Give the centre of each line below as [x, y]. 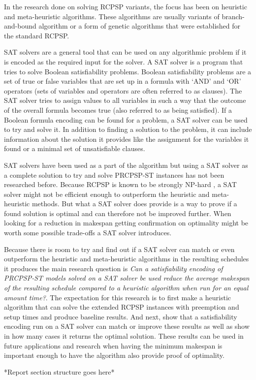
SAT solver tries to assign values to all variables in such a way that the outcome [125, 100]
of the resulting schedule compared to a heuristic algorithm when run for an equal [126, 288]
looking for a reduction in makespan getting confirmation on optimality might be [126, 223]
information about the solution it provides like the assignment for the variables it [127, 139]
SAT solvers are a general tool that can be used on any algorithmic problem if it [125, 52]
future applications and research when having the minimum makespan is [113, 345]
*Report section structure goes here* [59, 371]
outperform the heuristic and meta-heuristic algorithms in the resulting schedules [127, 259]
